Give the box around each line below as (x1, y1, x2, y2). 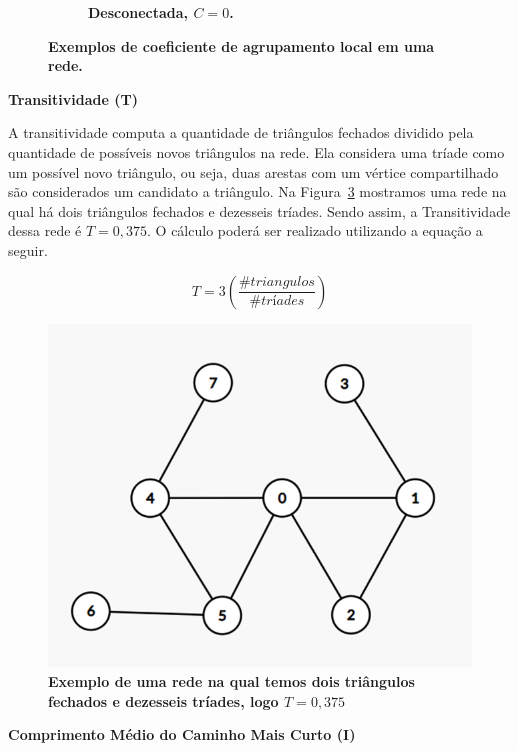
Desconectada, (88, 2, 189, 22)
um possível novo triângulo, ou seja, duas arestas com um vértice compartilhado (8, 161, 499, 182)
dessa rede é (8, 220, 82, 241)
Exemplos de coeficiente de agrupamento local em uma (48, 35, 435, 56)
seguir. (8, 239, 48, 260)
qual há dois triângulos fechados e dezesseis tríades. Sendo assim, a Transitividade (8, 200, 511, 221)
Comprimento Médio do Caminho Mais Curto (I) (8, 724, 356, 745)
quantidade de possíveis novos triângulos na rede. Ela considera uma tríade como (8, 141, 505, 162)
